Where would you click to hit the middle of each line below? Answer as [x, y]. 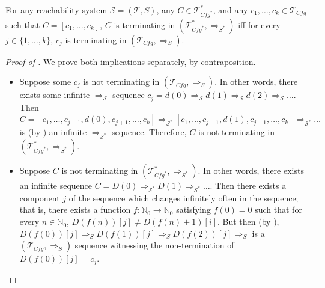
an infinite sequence [56, 185]
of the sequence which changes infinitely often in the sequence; [184, 198]
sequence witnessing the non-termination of [154, 245]
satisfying [193, 210]
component [40, 198]
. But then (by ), [248, 222]
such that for [278, 210]
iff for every [259, 24]
